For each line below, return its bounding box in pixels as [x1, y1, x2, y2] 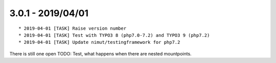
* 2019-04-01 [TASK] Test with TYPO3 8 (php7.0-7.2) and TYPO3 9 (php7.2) [18, 32, 210, 38]
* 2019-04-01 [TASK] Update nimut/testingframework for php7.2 [18, 39, 180, 45]
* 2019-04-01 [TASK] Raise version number [18, 25, 127, 31]
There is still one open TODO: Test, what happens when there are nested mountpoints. [9, 50, 192, 56]
